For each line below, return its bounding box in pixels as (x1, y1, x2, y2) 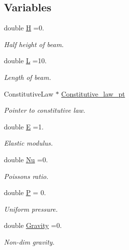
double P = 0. (4, 187, 46, 198)
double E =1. (4, 121, 44, 131)
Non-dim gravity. (4, 236, 55, 247)
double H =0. (4, 23, 44, 33)
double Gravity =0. (4, 220, 62, 230)
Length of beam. (4, 72, 51, 82)
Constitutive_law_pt (61, 88, 125, 99)
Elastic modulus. (4, 138, 53, 148)
